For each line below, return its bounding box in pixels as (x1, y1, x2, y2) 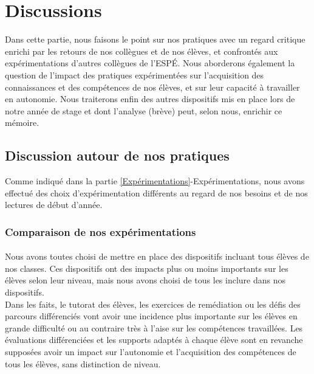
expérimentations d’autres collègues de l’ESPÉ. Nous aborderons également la (5, 57, 295, 69)
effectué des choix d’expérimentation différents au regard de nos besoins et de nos (5, 186, 308, 199)
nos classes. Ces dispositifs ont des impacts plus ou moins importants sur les (5, 261, 288, 274)
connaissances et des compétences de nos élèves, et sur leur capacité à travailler (5, 80, 300, 93)
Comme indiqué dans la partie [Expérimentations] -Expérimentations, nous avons (5, 175, 305, 187)
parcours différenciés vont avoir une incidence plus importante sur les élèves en (5, 310, 298, 322)
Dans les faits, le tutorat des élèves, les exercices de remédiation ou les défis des (5, 297, 301, 310)
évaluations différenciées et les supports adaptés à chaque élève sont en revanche (5, 333, 303, 346)
